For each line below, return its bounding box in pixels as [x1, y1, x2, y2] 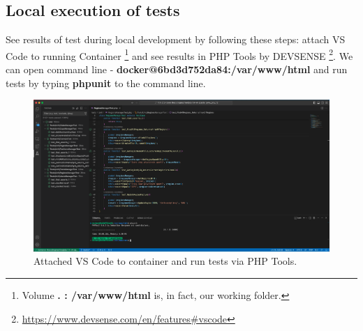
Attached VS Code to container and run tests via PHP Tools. [34, 254, 297, 268]
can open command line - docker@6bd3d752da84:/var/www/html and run [6, 62, 348, 77]
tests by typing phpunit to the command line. [6, 75, 206, 90]
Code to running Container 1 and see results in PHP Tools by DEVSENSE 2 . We [6, 46, 353, 63]
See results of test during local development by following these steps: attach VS [6, 32, 346, 47]
